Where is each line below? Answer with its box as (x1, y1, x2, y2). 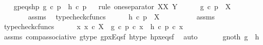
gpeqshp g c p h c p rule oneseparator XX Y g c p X (13, 1, 231, 11)
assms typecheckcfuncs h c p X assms (28, 11, 215, 21)
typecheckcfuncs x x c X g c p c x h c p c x (4, 21, 183, 32)
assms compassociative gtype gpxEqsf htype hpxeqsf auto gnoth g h (4, 31, 259, 41)
